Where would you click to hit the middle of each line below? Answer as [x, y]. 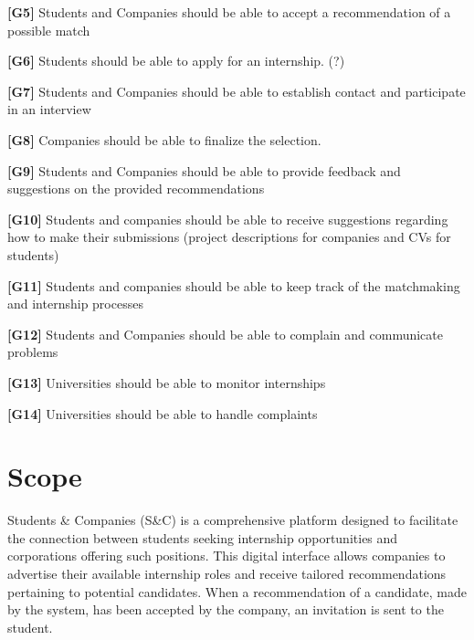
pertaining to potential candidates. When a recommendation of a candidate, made [237, 591]
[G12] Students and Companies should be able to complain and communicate [225, 334]
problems [33, 352]
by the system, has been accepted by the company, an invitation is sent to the [226, 609]
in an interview [49, 109]
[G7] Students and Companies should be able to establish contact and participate [237, 91]
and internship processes [75, 304]
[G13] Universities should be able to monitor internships [167, 382]
